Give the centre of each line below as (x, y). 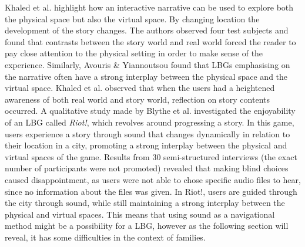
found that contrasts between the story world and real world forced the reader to (150, 41)
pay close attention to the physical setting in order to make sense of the (134, 53)
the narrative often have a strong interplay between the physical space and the (146, 76)
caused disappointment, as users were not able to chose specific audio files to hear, (153, 179)
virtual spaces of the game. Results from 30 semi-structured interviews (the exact (151, 156)
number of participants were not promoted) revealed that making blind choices (147, 168)
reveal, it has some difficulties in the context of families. (105, 237)
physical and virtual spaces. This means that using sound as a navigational (140, 214)
